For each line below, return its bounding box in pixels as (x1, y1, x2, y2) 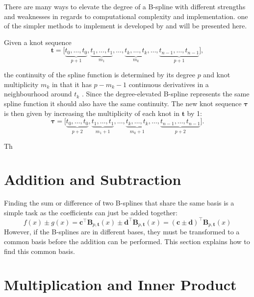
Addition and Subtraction (4, 169, 181, 189)
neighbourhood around (4, 89, 72, 99)
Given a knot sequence (4, 37, 72, 47)
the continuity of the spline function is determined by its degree (4, 69, 195, 80)
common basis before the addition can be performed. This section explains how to (4, 236, 250, 246)
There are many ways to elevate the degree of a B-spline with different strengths (4, 1, 246, 11)
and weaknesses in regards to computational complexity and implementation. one (4, 11, 248, 21)
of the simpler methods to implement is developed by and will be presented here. (4, 21, 247, 31)
